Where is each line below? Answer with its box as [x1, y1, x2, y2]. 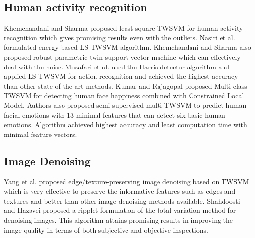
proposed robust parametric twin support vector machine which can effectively [4, 51, 241, 62]
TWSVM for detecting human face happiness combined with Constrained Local [4, 90, 244, 101]
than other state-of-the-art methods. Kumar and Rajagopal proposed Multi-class [4, 80, 247, 91]
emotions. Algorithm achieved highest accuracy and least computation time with [4, 119, 247, 130]
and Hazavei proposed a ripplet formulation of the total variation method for [4, 205, 236, 215]
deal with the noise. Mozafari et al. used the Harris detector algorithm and [4, 61, 230, 71]
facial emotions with [4, 109, 65, 120]
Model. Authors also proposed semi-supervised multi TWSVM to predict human [4, 100, 247, 110]
